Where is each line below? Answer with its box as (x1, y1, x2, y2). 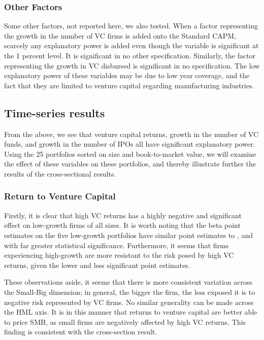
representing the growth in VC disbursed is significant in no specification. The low (4, 60, 260, 71)
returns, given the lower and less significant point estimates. (4, 259, 190, 270)
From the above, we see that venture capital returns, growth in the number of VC (4, 128, 259, 139)
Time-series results (4, 105, 105, 120)
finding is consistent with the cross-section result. (4, 326, 157, 337)
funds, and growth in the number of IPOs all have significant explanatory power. (4, 139, 255, 149)
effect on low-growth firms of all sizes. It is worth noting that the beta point (4, 220, 241, 230)
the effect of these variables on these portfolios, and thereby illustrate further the (4, 158, 256, 169)
